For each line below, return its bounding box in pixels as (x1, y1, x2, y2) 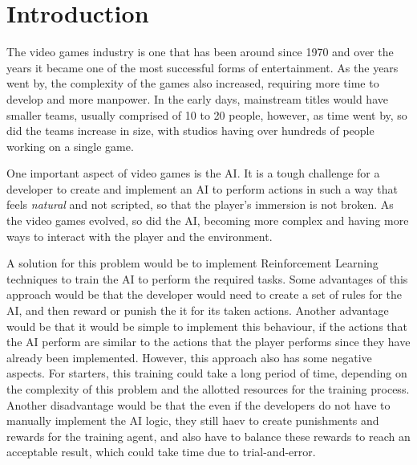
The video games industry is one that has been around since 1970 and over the (6, 43, 394, 60)
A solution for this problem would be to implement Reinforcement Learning (6, 255, 379, 271)
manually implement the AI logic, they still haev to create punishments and (6, 412, 379, 429)
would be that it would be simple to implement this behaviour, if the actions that (6, 317, 408, 334)
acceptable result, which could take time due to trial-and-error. (6, 443, 316, 460)
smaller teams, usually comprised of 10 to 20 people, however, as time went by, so (6, 106, 407, 123)
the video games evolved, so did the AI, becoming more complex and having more (6, 212, 409, 229)
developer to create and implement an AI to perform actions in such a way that (6, 180, 398, 197)
